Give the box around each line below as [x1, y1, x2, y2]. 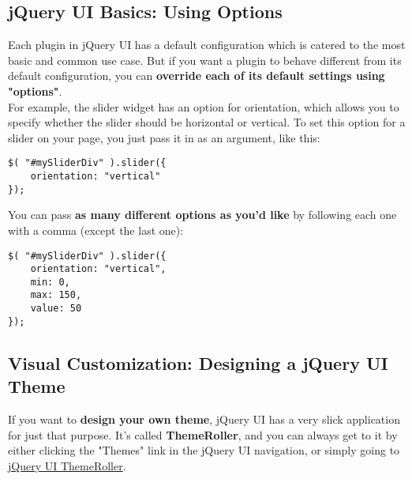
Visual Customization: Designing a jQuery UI [8, 350, 388, 375]
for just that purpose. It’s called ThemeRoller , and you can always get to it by [8, 426, 398, 443]
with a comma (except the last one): [8, 221, 184, 238]
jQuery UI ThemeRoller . [8, 457, 126, 473]
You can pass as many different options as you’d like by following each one [8, 206, 397, 223]
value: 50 [30, 303, 82, 315]
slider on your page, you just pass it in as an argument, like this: [8, 129, 320, 145]
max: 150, [30, 289, 82, 301]
